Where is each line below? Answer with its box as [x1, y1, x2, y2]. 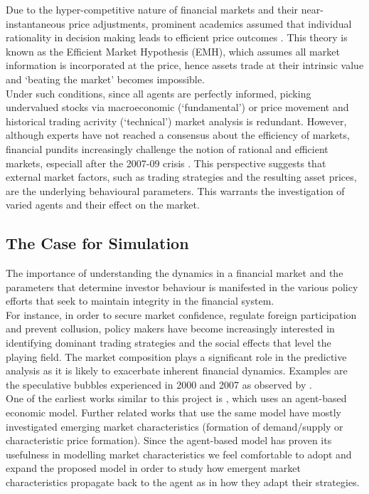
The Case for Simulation [6, 232, 189, 254]
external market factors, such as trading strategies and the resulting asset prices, [6, 169, 357, 184]
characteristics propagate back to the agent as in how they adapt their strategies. [6, 475, 360, 490]
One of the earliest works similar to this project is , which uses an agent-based [6, 391, 347, 406]
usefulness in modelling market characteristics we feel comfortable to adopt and [6, 446, 352, 461]
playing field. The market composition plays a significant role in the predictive [6, 349, 347, 364]
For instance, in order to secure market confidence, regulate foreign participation [6, 307, 357, 322]
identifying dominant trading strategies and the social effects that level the [6, 335, 331, 350]
